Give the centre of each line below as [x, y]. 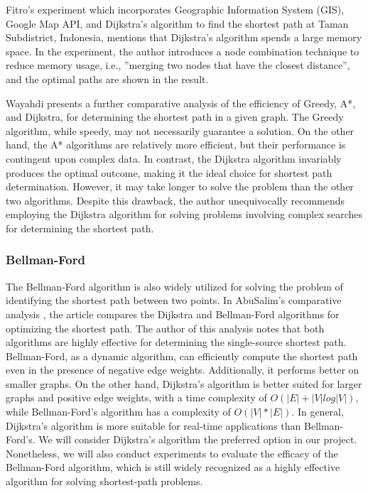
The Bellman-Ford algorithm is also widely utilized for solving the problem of [174, 286]
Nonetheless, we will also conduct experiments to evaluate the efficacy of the [172, 453]
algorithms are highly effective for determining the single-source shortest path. [176, 342]
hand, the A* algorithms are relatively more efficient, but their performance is [176, 145]
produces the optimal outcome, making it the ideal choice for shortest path [169, 172]
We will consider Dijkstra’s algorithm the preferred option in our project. [198, 439]
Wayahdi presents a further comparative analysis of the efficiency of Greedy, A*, [181, 103]
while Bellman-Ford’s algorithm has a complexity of [118, 412]
